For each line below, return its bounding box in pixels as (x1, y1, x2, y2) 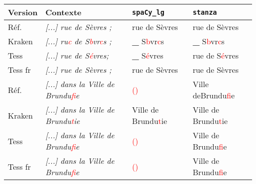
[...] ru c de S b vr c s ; (45, 35, 112, 47)
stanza (192, 8, 217, 16)
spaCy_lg (132, 8, 164, 16)
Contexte (45, 6, 82, 18)
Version (8, 6, 38, 18)
